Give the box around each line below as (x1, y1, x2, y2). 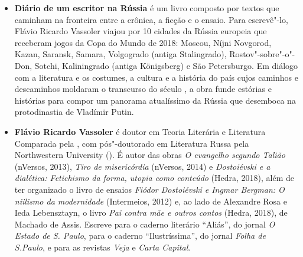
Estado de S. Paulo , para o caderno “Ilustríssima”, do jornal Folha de (14, 229, 266, 242)
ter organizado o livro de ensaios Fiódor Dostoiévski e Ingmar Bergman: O (14, 183, 285, 195)
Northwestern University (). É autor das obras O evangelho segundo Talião (14, 149, 285, 161)
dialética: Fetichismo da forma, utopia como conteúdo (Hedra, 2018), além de (14, 172, 295, 184)
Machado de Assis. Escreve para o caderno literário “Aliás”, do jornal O (14, 218, 275, 230)
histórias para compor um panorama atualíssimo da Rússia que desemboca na (14, 94, 296, 106)
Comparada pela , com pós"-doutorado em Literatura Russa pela (14, 137, 249, 149)
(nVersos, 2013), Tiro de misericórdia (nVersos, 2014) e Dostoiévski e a (14, 160, 271, 172)
